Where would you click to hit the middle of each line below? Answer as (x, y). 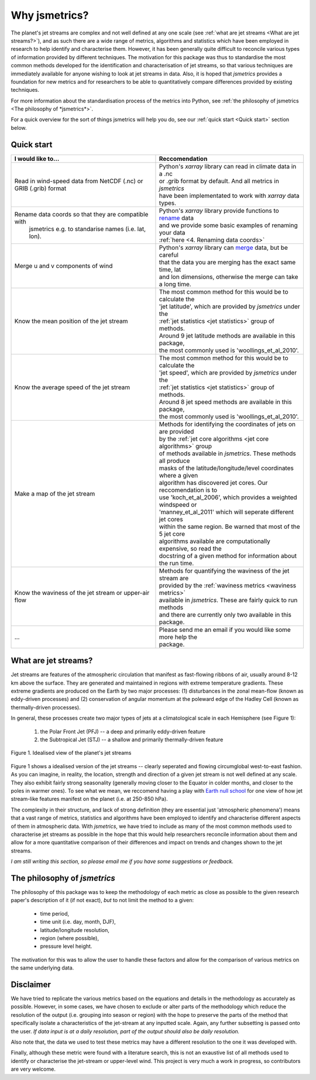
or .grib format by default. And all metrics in (219, 181)
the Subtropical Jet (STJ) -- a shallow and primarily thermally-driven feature (132, 740)
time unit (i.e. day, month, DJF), (78, 922)
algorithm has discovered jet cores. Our (213, 483)
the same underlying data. (42, 968)
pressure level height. (66, 946)
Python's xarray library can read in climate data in (228, 166)
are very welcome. (33, 1069)
